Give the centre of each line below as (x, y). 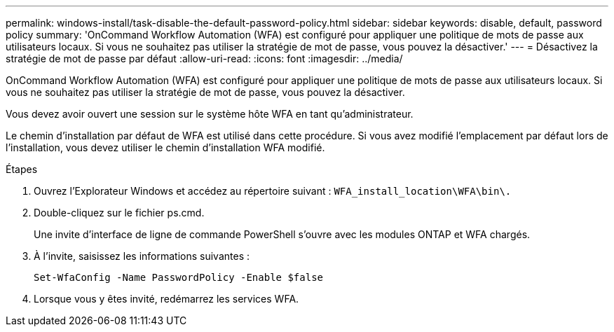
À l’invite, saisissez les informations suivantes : (142, 256)
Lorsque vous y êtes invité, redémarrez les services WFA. (166, 299)
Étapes (22, 169)
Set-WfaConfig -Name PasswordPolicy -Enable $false (179, 277)
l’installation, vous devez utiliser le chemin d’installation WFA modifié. (165, 147)
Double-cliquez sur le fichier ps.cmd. (119, 213)
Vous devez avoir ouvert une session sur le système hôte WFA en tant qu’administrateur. (210, 114)
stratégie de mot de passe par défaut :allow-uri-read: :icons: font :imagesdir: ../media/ (204, 58)
